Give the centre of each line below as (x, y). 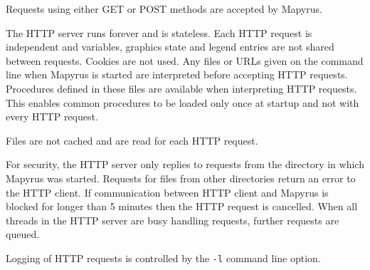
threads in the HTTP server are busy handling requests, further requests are (173, 220)
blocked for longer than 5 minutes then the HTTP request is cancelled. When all (182, 206)
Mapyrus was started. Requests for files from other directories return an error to (181, 178)
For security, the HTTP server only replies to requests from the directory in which (185, 164)
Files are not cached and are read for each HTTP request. (132, 140)
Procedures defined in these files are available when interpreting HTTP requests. (181, 88)
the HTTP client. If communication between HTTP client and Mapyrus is (167, 192)
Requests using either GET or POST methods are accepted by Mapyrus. (164, 9)
